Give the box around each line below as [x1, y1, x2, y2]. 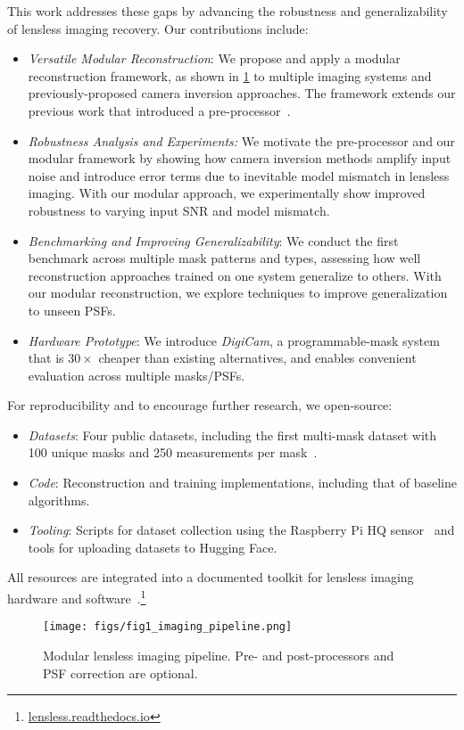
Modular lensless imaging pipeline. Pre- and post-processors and [43, 645, 394, 664]
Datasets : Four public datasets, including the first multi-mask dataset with [28, 425, 437, 444]
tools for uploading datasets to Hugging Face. [28, 537, 278, 556]
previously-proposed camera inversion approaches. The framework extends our [28, 84, 456, 103]
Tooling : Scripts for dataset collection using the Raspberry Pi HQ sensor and [28, 521, 455, 539]
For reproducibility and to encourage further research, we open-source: [7, 396, 393, 414]
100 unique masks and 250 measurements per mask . [28, 443, 318, 462]
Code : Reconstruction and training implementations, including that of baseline [28, 473, 457, 492]
